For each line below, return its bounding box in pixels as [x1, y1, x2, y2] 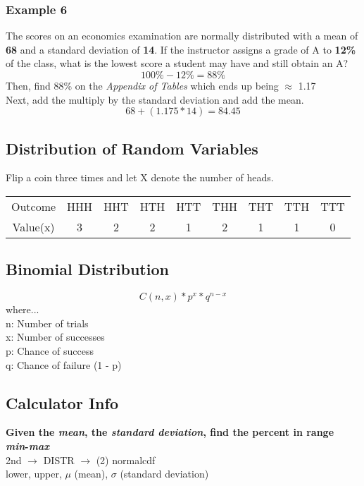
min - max [6, 438, 50, 453]
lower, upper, [6, 466, 62, 481]
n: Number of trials [6, 315, 89, 330]
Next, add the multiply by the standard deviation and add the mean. [6, 92, 304, 107]
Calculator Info [6, 391, 118, 413]
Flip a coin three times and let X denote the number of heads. [6, 170, 274, 185]
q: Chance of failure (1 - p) [6, 357, 122, 372]
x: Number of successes [6, 329, 105, 344]
